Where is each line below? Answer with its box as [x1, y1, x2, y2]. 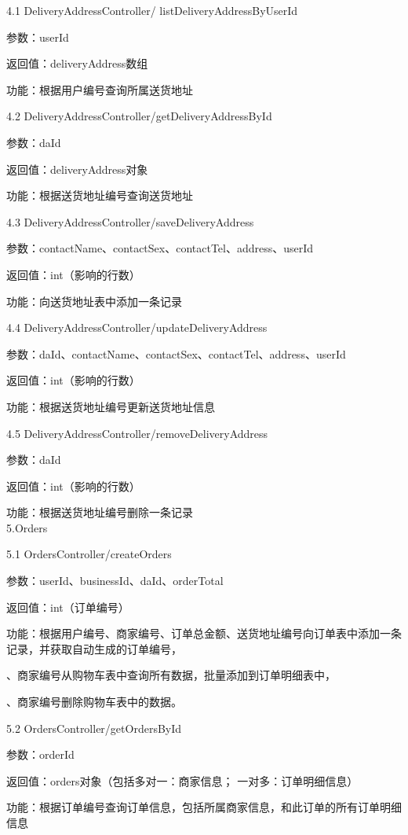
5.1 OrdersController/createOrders [6, 546, 172, 562]
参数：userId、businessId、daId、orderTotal [6, 572, 224, 589]
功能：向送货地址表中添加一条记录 [6, 292, 182, 309]
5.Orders [6, 519, 48, 535]
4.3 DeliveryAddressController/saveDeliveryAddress [6, 213, 254, 230]
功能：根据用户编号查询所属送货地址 [6, 81, 193, 97]
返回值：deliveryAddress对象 [6, 160, 148, 177]
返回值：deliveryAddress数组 [6, 55, 148, 72]
